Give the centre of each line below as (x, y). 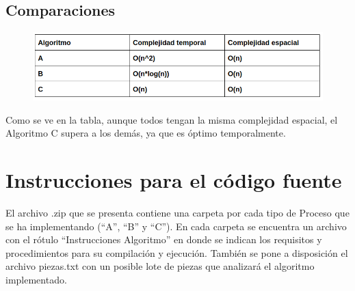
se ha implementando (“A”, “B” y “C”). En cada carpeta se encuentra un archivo (176, 226)
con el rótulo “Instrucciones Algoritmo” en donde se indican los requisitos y (164, 239)
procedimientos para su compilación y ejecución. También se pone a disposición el (177, 252)
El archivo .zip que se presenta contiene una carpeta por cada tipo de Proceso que (177, 212)
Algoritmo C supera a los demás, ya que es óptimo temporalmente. (146, 133)
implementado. (36, 279)
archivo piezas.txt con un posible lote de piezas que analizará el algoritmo (160, 266)
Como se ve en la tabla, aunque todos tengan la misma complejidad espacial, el (172, 119)
